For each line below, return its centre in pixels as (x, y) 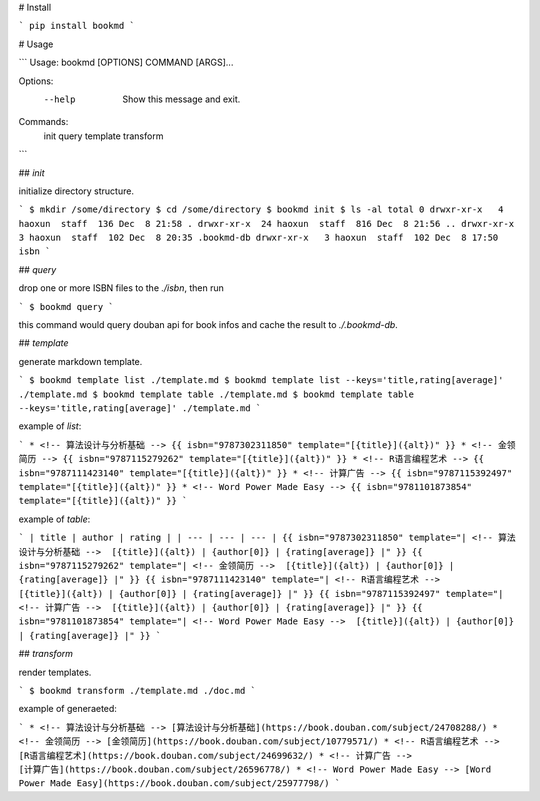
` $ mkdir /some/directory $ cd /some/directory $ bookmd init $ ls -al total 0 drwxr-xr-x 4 (261, 209)
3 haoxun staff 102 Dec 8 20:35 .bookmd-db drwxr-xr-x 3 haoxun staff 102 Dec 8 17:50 (258, 238)
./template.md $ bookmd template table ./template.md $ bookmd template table (216, 394)
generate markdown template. (80, 361)
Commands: (43, 122)
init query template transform (103, 136)
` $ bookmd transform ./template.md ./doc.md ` (137, 691)
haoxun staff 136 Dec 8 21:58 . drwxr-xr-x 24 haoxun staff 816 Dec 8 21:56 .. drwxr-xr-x (266, 223)
